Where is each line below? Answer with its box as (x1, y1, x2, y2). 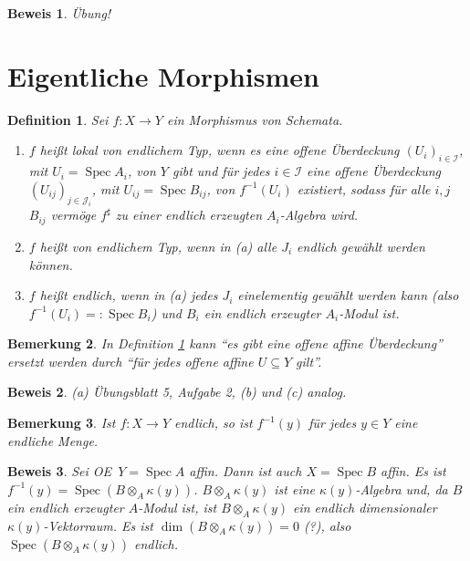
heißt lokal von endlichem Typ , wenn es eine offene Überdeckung (39, 140, 400, 160)
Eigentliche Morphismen (7, 57, 319, 94)
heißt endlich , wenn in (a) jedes (39, 286, 218, 305)
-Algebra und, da (355, 479, 448, 498)
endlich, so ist (174, 413, 253, 432)
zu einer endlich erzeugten (115, 205, 263, 224)
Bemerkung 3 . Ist (7, 413, 116, 432)
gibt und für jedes (172, 161, 270, 181)
